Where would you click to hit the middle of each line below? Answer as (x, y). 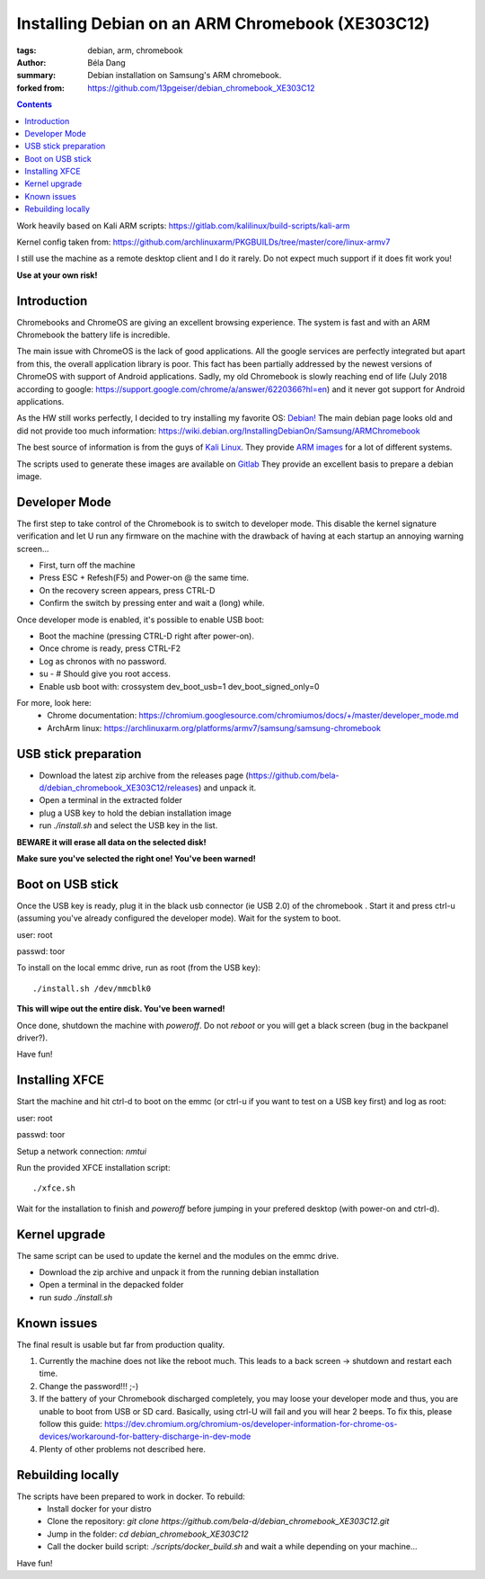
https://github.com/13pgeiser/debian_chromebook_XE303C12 (201, 88)
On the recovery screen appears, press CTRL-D (127, 590)
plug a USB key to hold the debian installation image (136, 813)
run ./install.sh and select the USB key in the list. (128, 825)
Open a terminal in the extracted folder (111, 800)
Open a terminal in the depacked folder (111, 1285)
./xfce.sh (54, 1188)
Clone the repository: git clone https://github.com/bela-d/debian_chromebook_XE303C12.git (218, 1521)
